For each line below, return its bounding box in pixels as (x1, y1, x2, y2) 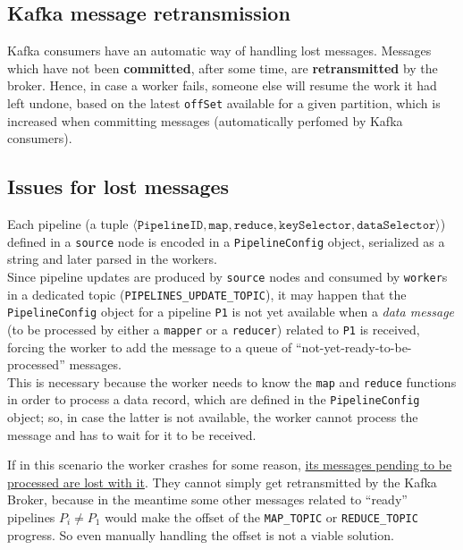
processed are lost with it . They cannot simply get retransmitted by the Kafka (7, 472, 437, 491)
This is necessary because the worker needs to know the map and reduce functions (7, 372, 457, 391)
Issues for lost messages (7, 173, 230, 200)
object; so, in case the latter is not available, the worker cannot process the (7, 408, 418, 426)
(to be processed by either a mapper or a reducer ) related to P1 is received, (7, 319, 420, 338)
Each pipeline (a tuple (7, 215, 129, 233)
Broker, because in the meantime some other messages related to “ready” (7, 490, 408, 509)
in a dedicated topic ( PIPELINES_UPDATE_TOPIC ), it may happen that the (7, 284, 407, 303)
